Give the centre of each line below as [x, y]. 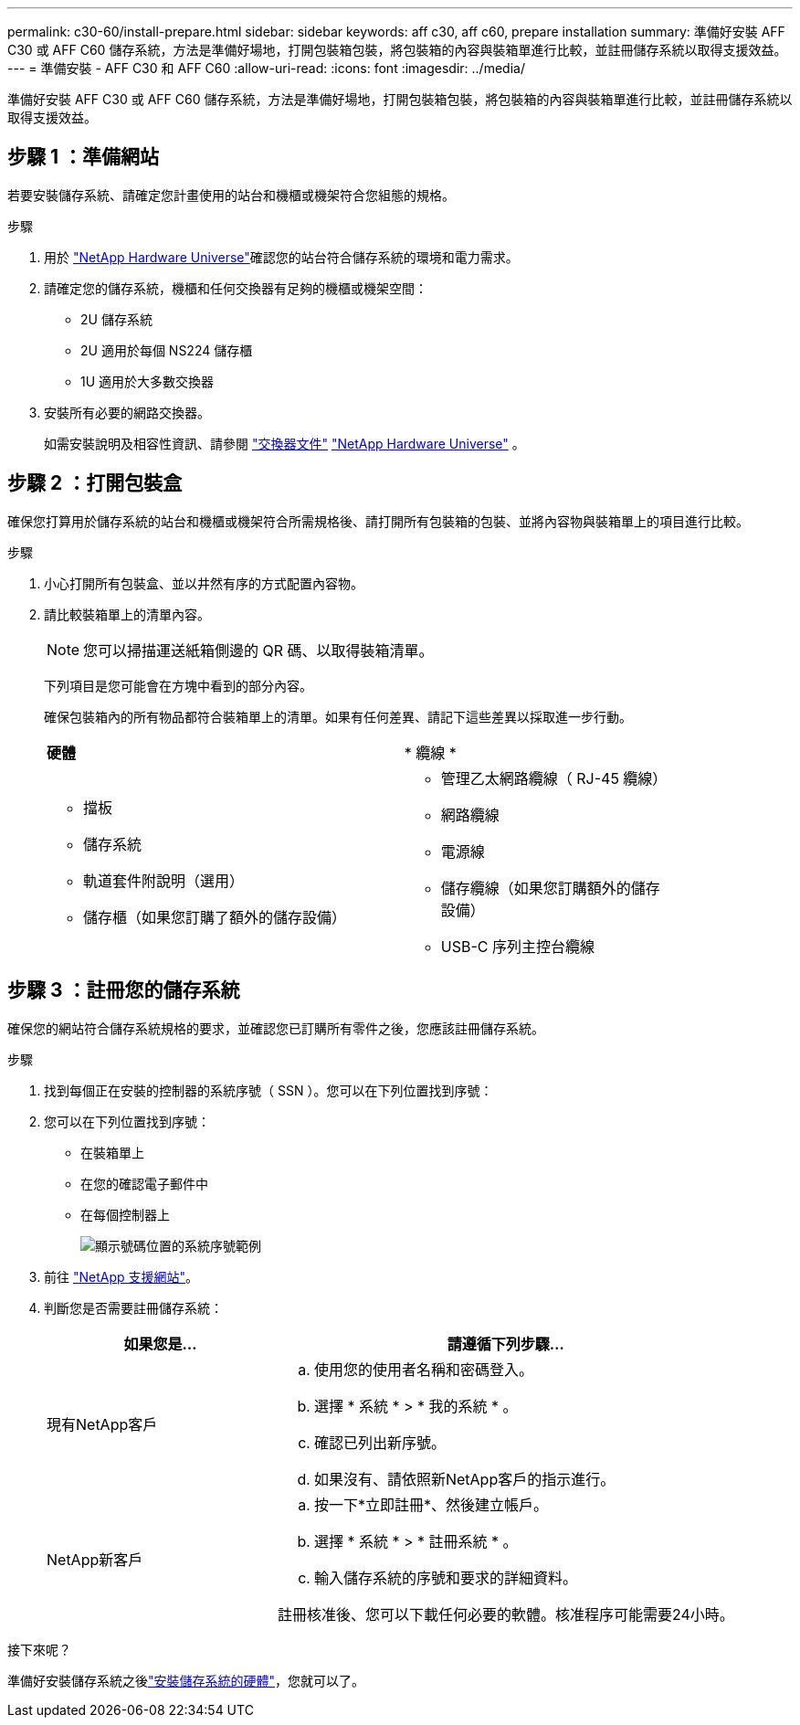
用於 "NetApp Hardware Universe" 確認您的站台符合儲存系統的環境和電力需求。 [281, 257]
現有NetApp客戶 [102, 1424]
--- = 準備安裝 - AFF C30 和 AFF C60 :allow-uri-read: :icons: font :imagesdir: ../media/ [266, 68]
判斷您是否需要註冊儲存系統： [133, 1307]
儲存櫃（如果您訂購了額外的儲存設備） [215, 917]
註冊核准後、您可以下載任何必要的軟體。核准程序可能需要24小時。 [505, 1614]
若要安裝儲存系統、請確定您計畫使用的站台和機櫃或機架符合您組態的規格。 [231, 195]
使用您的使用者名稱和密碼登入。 [423, 1369]
